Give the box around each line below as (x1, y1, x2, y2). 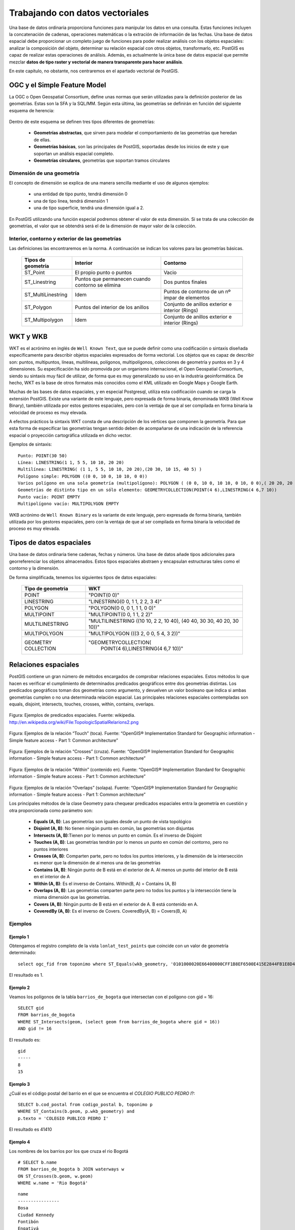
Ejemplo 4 (9, 1139, 30, 1145)
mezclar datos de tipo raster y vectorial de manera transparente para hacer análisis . (9, 59, 184, 65)
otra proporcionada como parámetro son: (9, 807, 93, 813)
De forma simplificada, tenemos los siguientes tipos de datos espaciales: (9, 574, 157, 580)
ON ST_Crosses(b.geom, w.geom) (18, 1173, 93, 1179)
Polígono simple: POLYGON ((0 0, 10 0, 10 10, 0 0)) (18, 473, 147, 479)
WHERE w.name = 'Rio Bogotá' (18, 1180, 88, 1186)
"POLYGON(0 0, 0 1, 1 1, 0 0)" (88, 604, 156, 611)
